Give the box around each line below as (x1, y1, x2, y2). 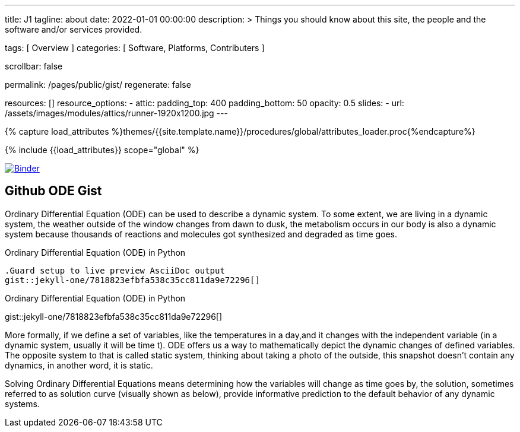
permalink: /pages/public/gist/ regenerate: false (5, 80, 191, 90)
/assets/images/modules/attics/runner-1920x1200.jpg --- (5, 108, 228, 118)
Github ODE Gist (5, 183, 102, 199)
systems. (5, 398, 40, 409)
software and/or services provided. (5, 24, 142, 34)
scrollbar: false (5, 61, 63, 71)
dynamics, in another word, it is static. (5, 360, 153, 370)
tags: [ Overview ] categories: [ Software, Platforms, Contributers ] (5, 43, 265, 53)
